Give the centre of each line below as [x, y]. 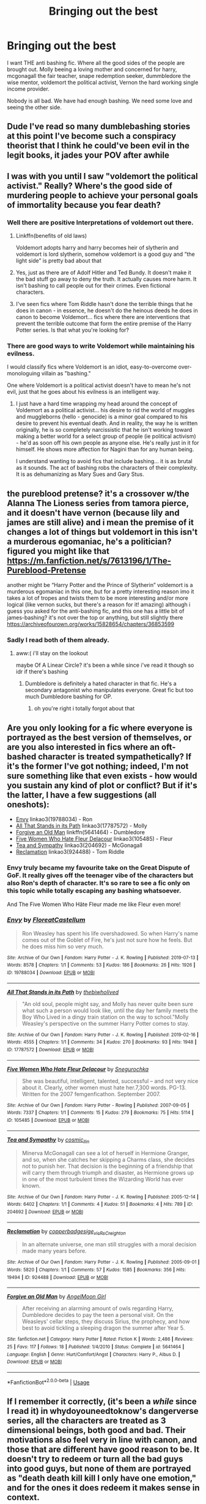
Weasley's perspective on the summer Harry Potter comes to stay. [105, 1023]
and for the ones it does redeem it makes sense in [103, 1488]
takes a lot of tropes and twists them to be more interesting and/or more [97, 598]
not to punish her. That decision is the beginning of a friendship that [107, 1166]
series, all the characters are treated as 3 [86, 1420]
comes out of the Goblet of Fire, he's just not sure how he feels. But [107, 940]
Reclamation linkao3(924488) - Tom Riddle [70, 852]
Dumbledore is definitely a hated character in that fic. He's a [101, 684]
